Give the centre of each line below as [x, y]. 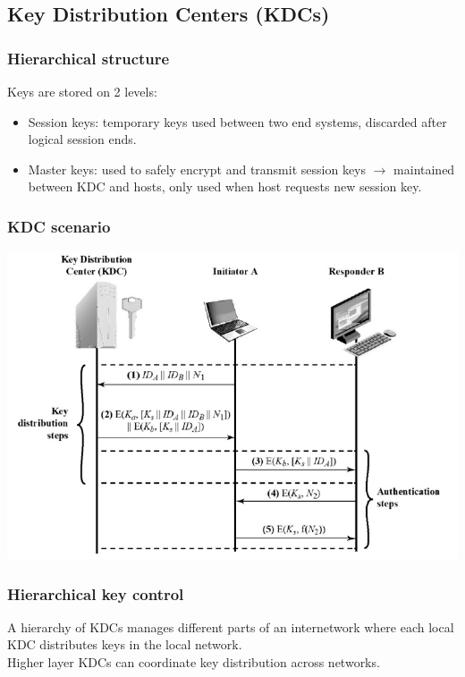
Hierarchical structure [89, 58]
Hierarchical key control [96, 593]
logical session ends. [82, 139]
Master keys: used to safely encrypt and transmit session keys [197, 169]
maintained [424, 169]
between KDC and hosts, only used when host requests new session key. [225, 186]
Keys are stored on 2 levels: [82, 91]
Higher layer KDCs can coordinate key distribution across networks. [194, 662]
